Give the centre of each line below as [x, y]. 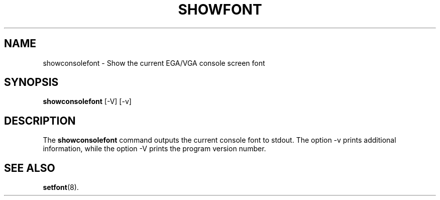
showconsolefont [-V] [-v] [87, 102]
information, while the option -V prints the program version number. [154, 149]
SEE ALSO [30, 168]
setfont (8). [61, 187]
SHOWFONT [220, 10]
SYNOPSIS [31, 82]
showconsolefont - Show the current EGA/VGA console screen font [154, 63]
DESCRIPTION [40, 121]
